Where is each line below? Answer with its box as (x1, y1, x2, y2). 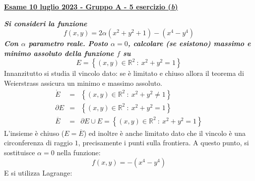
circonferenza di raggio (4, 137, 73, 148)
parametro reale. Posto (28, 38, 108, 49)
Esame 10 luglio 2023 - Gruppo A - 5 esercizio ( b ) (4, 1, 178, 11)
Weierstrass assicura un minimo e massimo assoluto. (4, 77, 162, 88)
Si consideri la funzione (4, 18, 87, 28)
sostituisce (4, 147, 35, 158)
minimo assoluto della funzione (4, 48, 114, 58)
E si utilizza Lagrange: (4, 167, 72, 178)
